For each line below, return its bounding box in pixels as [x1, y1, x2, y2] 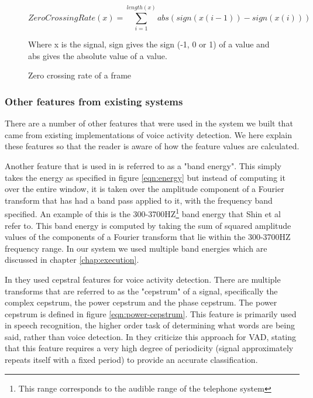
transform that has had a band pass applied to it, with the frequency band [5, 194, 273, 206]
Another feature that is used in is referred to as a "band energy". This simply [5, 159, 281, 171]
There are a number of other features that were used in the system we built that [5, 117, 293, 129]
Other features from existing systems [5, 94, 183, 108]
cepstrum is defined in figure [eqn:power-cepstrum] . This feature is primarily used [5, 307, 297, 320]
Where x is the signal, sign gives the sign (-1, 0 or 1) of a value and [28, 38, 270, 50]
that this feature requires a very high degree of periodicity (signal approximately [5, 342, 294, 354]
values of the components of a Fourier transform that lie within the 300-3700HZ [5, 231, 291, 243]
